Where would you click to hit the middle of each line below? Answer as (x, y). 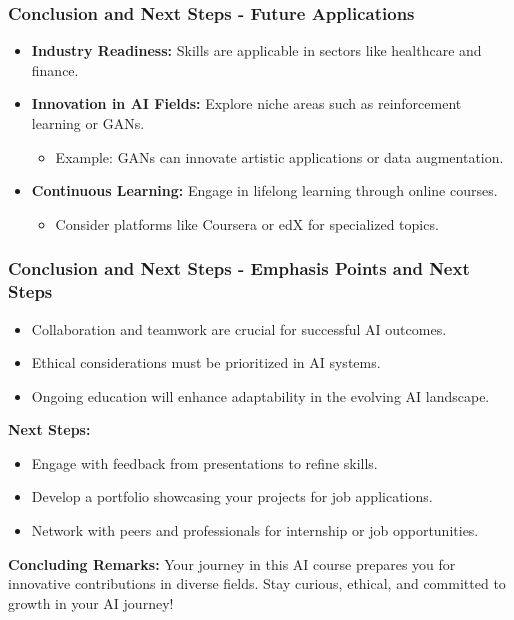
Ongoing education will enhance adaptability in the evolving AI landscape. (260, 395)
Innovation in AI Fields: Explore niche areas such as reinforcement (246, 103)
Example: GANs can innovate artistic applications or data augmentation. (279, 156)
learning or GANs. (88, 123)
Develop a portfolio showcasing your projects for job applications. (232, 496)
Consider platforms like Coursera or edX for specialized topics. (247, 223)
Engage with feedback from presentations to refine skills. (204, 462)
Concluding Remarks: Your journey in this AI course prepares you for (232, 563)
